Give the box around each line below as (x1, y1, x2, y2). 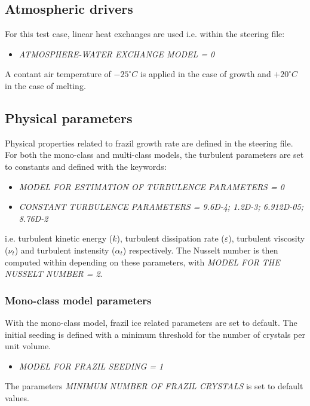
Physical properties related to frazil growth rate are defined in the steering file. (5, 136, 293, 149)
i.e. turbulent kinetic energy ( (5, 232, 113, 245)
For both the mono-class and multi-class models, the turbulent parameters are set (5, 148, 304, 161)
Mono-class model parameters (5, 292, 152, 307)
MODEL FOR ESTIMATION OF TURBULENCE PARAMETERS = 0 (19, 180, 284, 193)
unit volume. (5, 340, 51, 352)
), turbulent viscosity (228, 232, 305, 245)
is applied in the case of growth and (140, 68, 271, 80)
